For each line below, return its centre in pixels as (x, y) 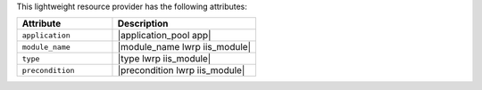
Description (143, 24)
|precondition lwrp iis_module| (181, 70)
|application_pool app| (164, 36)
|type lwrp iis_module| (164, 59)
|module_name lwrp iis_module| (184, 47)
